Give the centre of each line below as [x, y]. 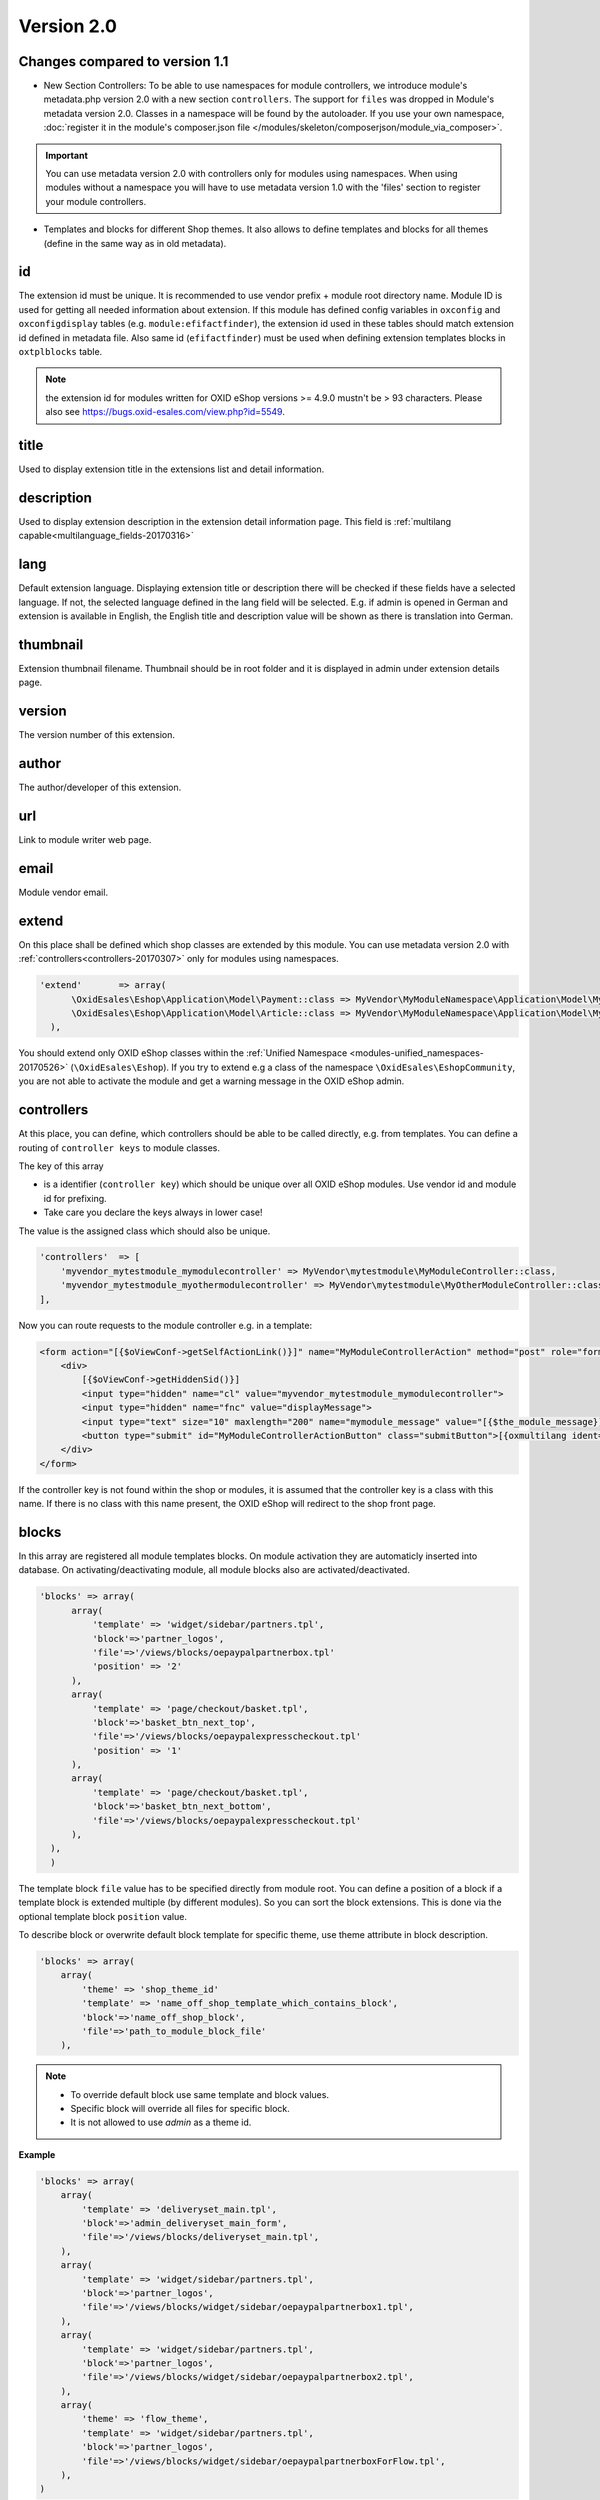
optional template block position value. [102, 1916]
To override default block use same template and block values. [200, 2094]
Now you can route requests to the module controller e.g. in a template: [165, 1325]
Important [67, 155]
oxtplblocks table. [60, 352]
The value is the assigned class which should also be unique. [144, 1231]
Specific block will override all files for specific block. [180, 2109]
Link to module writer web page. [85, 840]
